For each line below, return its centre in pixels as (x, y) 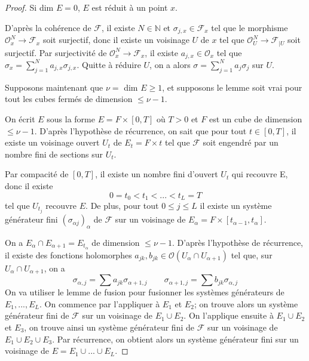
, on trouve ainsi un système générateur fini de (109, 327)
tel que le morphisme (250, 27)
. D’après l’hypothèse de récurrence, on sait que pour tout (140, 130)
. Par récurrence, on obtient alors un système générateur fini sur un (175, 339)
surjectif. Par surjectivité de (56, 52)
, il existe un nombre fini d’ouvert (157, 174)
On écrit (20, 118)
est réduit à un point (130, 7)
